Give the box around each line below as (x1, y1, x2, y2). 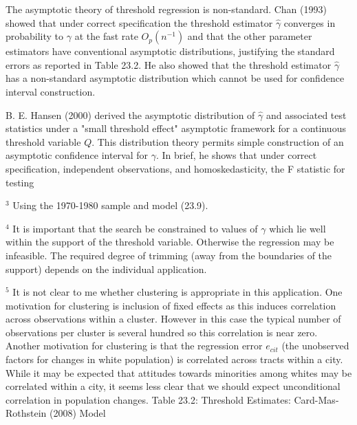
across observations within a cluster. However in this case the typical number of (6, 312, 341, 326)
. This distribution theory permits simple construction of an (91, 134, 344, 149)
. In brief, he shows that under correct (155, 148, 317, 162)
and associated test (266, 107, 347, 122)
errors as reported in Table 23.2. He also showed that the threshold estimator (6, 57, 332, 72)
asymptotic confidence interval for (6, 148, 149, 162)
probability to (6, 29, 64, 43)
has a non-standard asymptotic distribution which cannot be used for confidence (6, 71, 345, 85)
